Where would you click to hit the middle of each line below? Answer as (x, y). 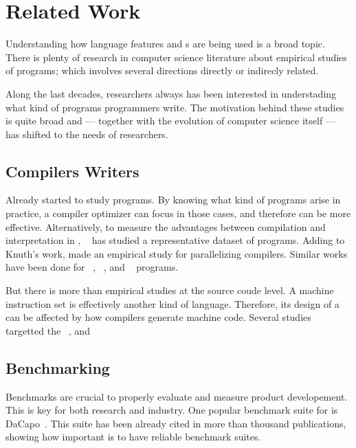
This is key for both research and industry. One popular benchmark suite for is (172, 410)
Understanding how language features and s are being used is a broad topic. (165, 44)
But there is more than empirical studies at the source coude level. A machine (170, 290)
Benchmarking (58, 367)
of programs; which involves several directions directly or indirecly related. (162, 70)
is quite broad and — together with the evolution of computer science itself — (170, 121)
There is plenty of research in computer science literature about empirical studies (176, 57)
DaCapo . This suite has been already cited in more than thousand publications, (176, 423)
